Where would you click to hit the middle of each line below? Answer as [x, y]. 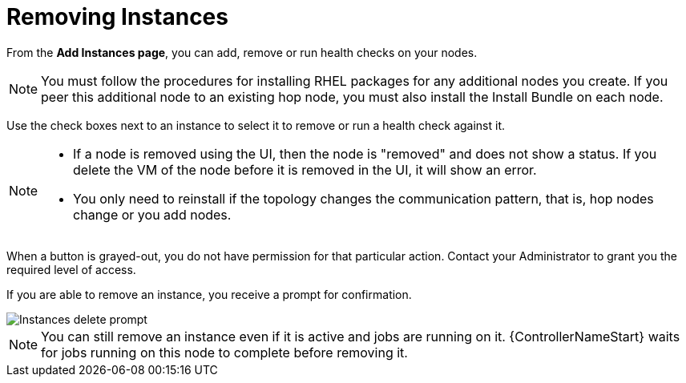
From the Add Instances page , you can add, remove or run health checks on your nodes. [242, 52]
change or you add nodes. [152, 214]
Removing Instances [117, 17]
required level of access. [71, 269]
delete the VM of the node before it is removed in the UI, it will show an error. [305, 169]
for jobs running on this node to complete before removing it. [224, 352]
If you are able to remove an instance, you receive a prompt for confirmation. [209, 294]
